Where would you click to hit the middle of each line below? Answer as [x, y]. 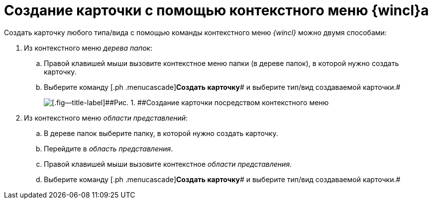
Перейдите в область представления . [108, 148]
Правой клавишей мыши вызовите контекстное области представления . [168, 164]
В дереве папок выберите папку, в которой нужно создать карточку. [161, 133]
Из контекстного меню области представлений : [106, 118]
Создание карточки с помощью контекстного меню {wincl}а [216, 10]
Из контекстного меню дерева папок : [88, 48]
